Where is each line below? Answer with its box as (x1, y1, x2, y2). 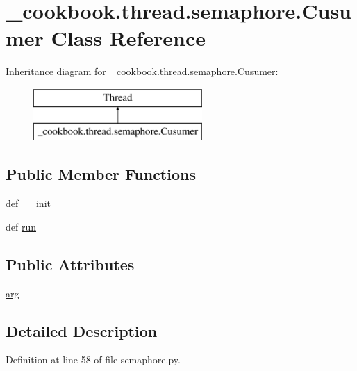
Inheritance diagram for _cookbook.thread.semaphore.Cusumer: (6, 64, 279, 79)
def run (6, 219, 37, 233)
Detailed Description (6, 320, 158, 341)
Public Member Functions (6, 163, 196, 185)
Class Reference (51, 24, 206, 52)
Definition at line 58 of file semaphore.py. (6, 352, 181, 367)
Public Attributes (6, 253, 135, 274)
